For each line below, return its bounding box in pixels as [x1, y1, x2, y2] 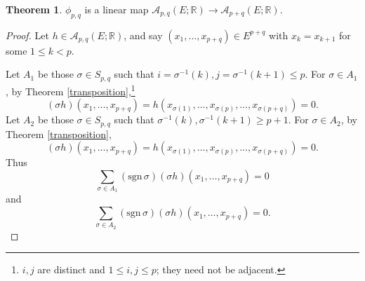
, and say [124, 27, 163, 42]
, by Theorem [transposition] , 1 [6, 81, 135, 98]
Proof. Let [6, 27, 49, 42]
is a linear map [84, 2, 149, 16]
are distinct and [37, 262, 105, 277]
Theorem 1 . [6, 2, 62, 16]
